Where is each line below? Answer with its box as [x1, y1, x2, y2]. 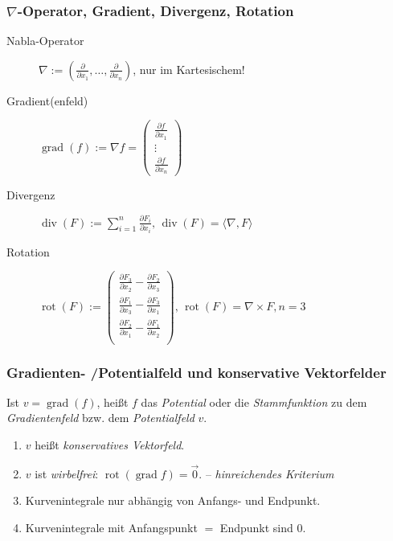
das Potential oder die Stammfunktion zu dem [141, 393, 367, 410]
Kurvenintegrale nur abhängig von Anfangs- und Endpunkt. [25, 492, 321, 509]
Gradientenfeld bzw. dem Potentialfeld [6, 409, 194, 426]
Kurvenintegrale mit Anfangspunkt [25, 519, 198, 536]
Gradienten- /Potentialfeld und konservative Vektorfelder [6, 362, 387, 382]
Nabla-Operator [6, 32, 84, 49]
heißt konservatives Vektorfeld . [35, 436, 185, 453]
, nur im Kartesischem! [133, 60, 245, 77]
